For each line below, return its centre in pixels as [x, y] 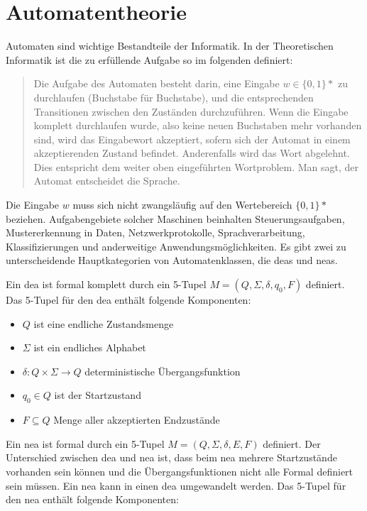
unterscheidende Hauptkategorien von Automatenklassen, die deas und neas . [172, 260]
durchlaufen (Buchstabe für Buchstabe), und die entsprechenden [174, 97]
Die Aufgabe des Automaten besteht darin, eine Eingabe [157, 83]
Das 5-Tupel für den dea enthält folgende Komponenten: [128, 300]
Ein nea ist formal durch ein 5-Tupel [85, 443]
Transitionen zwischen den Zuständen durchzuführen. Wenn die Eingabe [191, 111]
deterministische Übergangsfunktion [163, 371]
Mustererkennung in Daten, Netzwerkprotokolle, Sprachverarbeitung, [155, 232]
